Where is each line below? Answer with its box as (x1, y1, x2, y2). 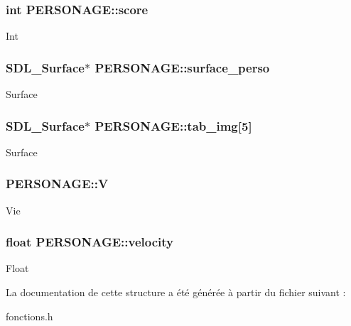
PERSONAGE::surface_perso (94, 58, 270, 76)
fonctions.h (6, 308, 53, 323)
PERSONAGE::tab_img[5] (94, 116, 252, 134)
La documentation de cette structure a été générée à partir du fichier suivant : (6, 285, 346, 300)
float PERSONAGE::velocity (6, 233, 173, 251)
